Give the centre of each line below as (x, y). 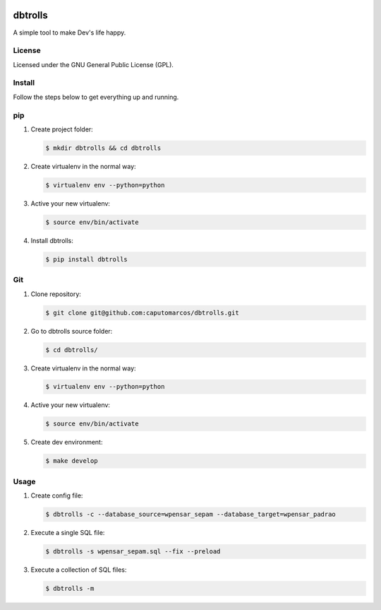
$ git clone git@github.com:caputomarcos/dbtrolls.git (142, 312)
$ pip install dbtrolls (87, 259)
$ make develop (72, 461)
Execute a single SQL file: (68, 533)
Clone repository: (56, 294)
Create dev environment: (67, 442)
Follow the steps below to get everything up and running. (96, 97)
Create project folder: (62, 129)
